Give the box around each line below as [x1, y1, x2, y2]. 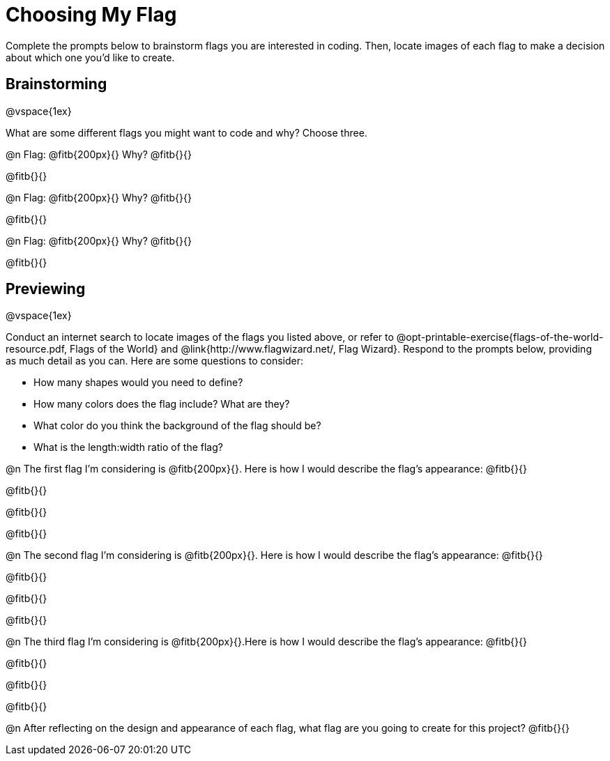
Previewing [6, 280, 86, 298]
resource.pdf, [6, 343, 68, 355]
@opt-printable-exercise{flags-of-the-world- [396, 331, 604, 344]
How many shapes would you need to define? [33, 376, 243, 389]
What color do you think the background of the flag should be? [33, 420, 321, 432]
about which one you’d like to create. [6, 51, 175, 63]
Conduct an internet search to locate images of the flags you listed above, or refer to [6, 331, 394, 344]
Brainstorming [6, 75, 107, 93]
